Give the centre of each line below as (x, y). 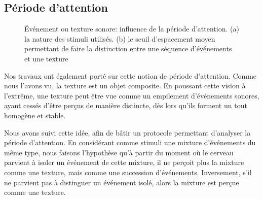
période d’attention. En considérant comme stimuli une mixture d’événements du (130, 142)
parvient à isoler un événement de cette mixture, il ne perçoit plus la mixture (124, 162)
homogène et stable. (35, 115)
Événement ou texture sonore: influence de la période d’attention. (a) (132, 29)
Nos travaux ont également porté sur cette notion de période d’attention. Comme (130, 75)
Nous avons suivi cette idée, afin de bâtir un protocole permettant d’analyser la (127, 132)
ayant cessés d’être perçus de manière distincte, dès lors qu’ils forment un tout (126, 105)
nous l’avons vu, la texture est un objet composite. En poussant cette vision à (125, 86)
